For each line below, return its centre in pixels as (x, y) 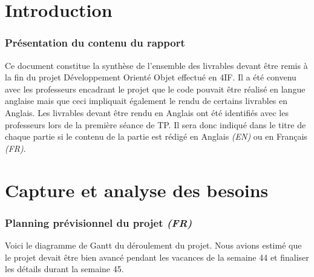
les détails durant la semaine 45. (64, 269)
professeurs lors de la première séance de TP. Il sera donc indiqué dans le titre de (155, 124)
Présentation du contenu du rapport (95, 43)
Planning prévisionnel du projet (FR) (99, 222)
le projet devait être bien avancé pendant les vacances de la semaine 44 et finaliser (157, 257)
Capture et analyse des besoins (137, 190)
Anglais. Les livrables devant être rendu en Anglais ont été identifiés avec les (147, 112)
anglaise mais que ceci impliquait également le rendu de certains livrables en (146, 101)
